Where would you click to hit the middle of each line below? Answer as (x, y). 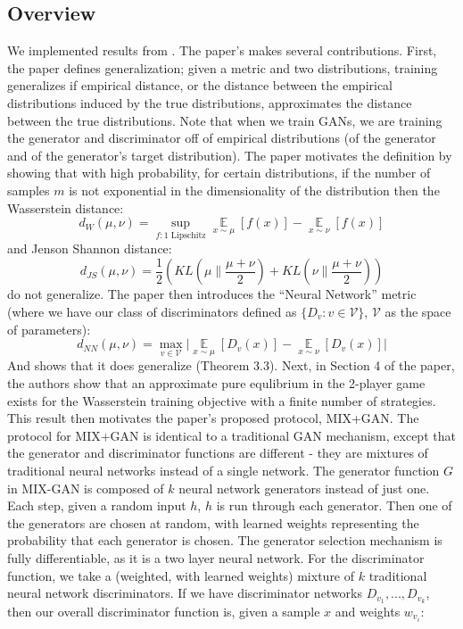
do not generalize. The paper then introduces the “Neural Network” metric (212, 294)
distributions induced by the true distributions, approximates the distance (210, 102)
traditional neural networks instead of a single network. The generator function (223, 470)
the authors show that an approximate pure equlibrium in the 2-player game (216, 383)
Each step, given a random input (97, 505)
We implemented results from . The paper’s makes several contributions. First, (222, 50)
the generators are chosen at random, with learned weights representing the (213, 522)
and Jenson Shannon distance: (90, 248)
